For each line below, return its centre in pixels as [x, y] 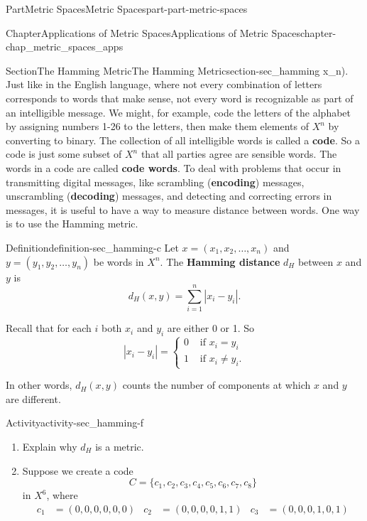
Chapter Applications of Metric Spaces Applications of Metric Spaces [153, 32]
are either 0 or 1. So [211, 328]
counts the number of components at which [217, 385]
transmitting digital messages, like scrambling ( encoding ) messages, [155, 182]
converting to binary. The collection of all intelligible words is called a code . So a [183, 140]
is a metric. [120, 446]
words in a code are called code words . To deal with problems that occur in [174, 167]
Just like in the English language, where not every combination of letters [164, 84]
